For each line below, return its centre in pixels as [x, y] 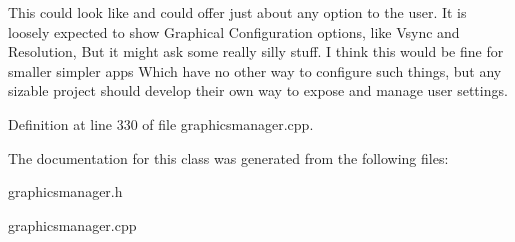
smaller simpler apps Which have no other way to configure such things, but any [255, 70]
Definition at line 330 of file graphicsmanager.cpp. [161, 123]
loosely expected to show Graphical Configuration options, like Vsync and [234, 31]
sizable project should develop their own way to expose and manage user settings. [258, 90]
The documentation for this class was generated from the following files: [228, 157]
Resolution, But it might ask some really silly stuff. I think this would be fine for [256, 51]
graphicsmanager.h [65, 191]
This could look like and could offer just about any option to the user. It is [237, 12]
